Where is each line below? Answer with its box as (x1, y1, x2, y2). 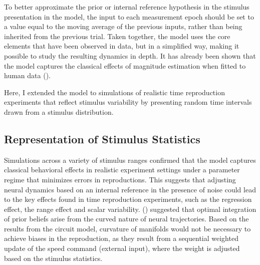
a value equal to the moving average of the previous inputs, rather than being (4, 21, 242, 32)
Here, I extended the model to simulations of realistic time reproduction (4, 87, 225, 97)
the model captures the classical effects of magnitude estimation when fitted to (4, 60, 246, 71)
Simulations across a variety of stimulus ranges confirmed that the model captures (4, 154, 256, 165)
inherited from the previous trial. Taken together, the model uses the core (4, 31, 230, 41)
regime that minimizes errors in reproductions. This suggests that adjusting (4, 174, 236, 184)
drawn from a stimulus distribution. (4, 106, 114, 117)
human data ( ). (4, 70, 51, 81)
